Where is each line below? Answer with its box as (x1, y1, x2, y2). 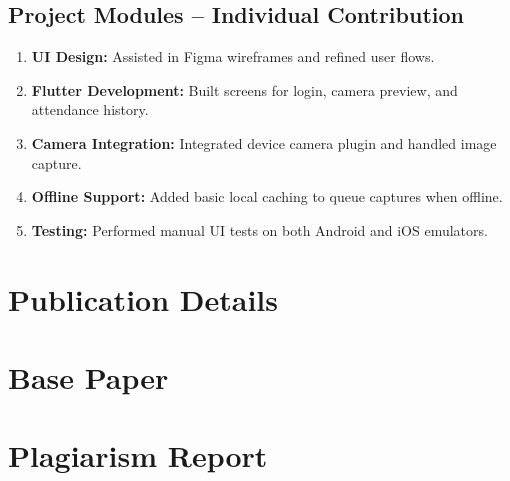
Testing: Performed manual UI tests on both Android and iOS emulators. (31, 219, 488, 240)
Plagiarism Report (8, 435, 268, 476)
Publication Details (8, 278, 278, 319)
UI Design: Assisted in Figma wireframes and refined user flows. (31, 46, 435, 67)
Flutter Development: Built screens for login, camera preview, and (31, 79, 458, 100)
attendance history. (31, 99, 149, 120)
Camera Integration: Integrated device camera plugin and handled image (31, 132, 497, 153)
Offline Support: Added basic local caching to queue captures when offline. (31, 186, 503, 207)
